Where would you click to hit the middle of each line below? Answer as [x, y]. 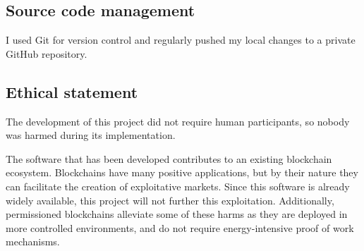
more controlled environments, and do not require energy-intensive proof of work [180, 227]
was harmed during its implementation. [91, 135]
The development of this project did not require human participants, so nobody [178, 121]
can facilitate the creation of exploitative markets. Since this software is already [178, 186]
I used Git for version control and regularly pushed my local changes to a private [181, 40]
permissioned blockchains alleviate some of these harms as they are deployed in [177, 214]
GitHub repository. [47, 53]
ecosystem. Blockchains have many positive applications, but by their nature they [182, 172]
